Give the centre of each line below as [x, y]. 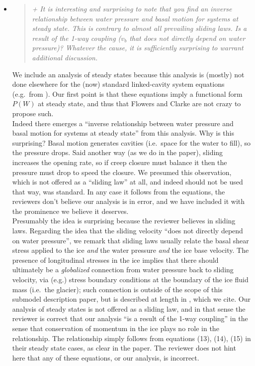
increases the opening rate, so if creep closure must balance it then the [120, 162]
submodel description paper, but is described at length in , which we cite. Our [131, 299]
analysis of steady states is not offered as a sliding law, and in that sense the [129, 308]
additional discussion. [65, 57]
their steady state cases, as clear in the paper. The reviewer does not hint [124, 348]
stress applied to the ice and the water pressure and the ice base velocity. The [130, 250]
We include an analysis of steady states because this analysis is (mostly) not [128, 74]
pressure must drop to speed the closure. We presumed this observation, [122, 172]
